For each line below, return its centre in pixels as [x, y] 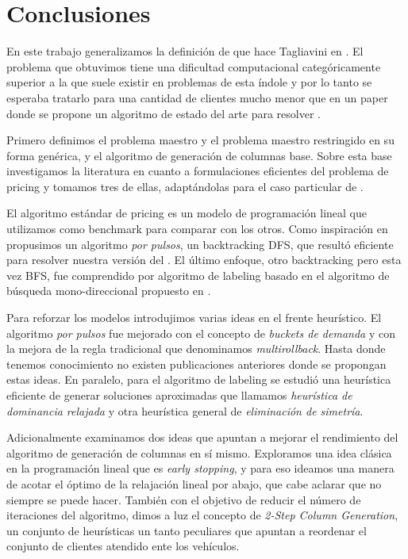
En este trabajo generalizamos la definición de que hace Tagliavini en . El [185, 51]
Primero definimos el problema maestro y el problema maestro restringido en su [200, 140]
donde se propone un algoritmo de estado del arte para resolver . [164, 113]
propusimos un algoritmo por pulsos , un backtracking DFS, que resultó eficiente [200, 244]
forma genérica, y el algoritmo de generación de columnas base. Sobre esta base [199, 155]
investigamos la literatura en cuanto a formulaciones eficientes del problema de [198, 171]
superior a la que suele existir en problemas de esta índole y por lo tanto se [189, 82]
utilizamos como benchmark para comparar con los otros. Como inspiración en [197, 229]
